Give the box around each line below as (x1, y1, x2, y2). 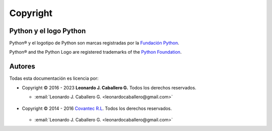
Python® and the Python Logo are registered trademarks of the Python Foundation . (9, 49, 182, 55)
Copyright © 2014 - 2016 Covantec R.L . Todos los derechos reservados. (22, 105, 172, 111)
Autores (9, 62, 35, 71)
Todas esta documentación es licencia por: (9, 75, 99, 81)
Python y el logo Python (9, 27, 86, 35)
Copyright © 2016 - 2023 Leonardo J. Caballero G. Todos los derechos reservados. (22, 84, 196, 90)
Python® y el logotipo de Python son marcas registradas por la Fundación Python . (9, 40, 180, 46)
